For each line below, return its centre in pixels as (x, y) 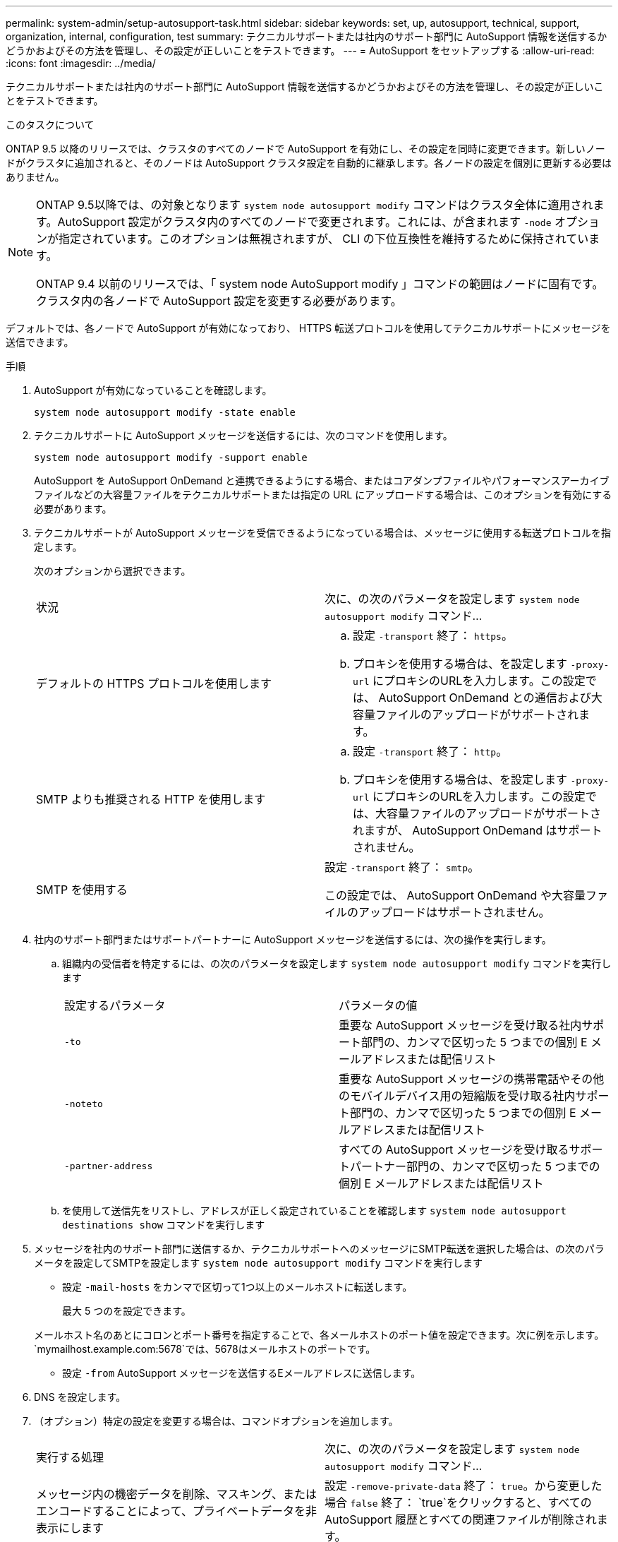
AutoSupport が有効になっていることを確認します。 (153, 390)
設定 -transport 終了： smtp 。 (402, 867)
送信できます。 (40, 342)
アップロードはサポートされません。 (454, 912)
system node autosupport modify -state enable (165, 412)
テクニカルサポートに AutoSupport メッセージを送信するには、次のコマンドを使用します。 (243, 435)
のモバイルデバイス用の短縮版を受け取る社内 (457, 1096)
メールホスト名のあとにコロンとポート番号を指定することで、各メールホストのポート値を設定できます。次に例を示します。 (319, 1335)
